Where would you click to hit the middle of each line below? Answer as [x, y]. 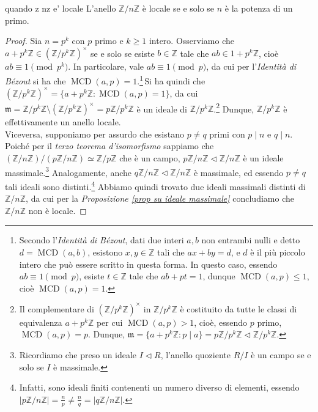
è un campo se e [281, 355]
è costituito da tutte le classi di [239, 308]
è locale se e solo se [178, 8]
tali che [171, 252]
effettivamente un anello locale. [63, 122]
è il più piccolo [278, 252]
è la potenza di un [259, 8]
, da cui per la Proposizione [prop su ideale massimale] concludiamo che [160, 198]
